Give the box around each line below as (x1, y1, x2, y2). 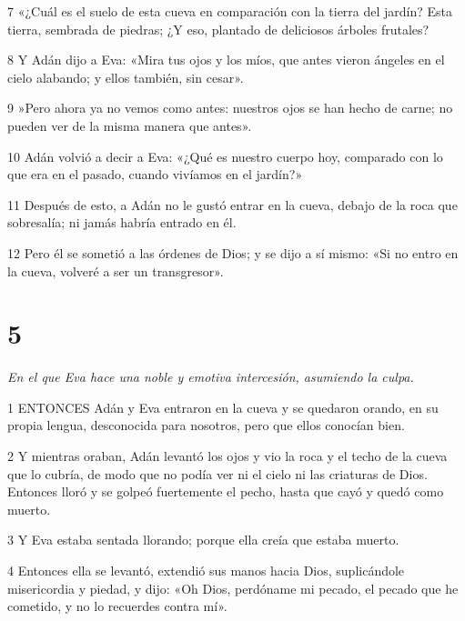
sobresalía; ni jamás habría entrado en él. (7, 213, 237, 232)
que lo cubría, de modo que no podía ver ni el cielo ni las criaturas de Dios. (7, 464, 428, 483)
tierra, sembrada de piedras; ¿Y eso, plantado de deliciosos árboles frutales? (7, 19, 430, 38)
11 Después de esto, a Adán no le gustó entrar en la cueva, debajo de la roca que (7, 195, 458, 214)
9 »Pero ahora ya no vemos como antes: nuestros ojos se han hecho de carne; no (7, 98, 453, 117)
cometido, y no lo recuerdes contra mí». (7, 596, 227, 616)
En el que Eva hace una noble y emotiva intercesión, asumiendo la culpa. (7, 367, 414, 386)
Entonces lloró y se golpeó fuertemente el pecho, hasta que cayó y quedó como (7, 482, 444, 501)
